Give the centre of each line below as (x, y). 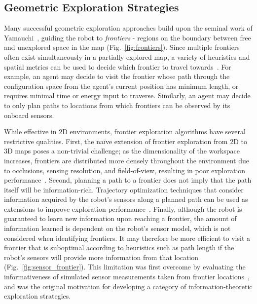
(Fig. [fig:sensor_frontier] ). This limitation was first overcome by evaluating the (125, 267)
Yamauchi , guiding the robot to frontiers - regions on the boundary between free (128, 37)
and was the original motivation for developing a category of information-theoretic (128, 286)
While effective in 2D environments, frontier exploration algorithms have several (125, 132)
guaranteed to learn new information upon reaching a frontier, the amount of (120, 218)
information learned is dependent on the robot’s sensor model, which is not (117, 228)
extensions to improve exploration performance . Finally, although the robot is (123, 209)
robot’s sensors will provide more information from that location (101, 257)
